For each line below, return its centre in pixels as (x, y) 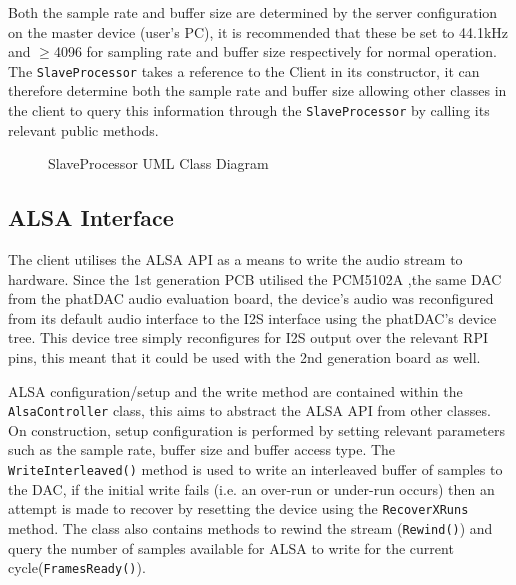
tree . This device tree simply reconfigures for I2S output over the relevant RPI (248, 337)
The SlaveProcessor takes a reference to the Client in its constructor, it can (244, 70)
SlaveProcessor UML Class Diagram (158, 163)
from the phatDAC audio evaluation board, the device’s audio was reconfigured (251, 298)
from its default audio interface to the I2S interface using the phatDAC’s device (252, 317)
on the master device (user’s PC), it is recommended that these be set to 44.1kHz (258, 31)
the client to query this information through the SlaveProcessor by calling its (249, 110)
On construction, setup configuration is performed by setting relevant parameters (256, 429)
